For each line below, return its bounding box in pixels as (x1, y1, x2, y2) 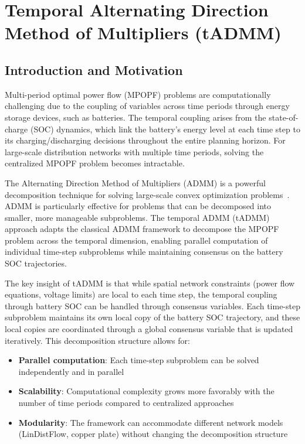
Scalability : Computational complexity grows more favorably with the (18, 385, 274, 397)
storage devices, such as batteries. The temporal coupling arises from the (5, 111, 266, 123)
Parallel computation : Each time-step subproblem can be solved (18, 354, 259, 366)
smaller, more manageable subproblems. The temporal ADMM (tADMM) (5, 211, 270, 223)
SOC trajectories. (5, 257, 67, 269)
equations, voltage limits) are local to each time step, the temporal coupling (5, 288, 277, 300)
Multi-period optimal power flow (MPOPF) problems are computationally (5, 88, 271, 100)
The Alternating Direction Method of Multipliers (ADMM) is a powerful (5, 176, 266, 189)
